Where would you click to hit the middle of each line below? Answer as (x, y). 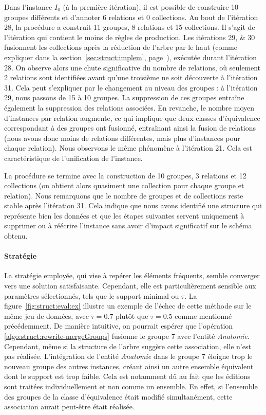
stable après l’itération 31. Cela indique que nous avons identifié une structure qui (133, 205)
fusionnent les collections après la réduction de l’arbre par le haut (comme (121, 47)
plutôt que (132, 315)
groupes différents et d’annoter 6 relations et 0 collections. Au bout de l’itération (131, 17)
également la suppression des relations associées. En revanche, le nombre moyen (129, 107)
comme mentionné (203, 315)
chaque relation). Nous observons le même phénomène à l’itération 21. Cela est (128, 148)
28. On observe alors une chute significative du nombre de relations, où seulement (132, 67)
